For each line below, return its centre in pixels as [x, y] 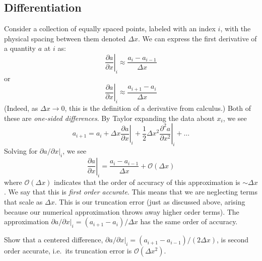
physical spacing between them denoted [65, 38]
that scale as [23, 201]
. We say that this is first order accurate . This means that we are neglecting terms [131, 192]
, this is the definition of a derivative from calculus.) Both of [158, 108]
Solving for [21, 151]
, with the [236, 28]
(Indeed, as [21, 108]
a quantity [20, 48]
